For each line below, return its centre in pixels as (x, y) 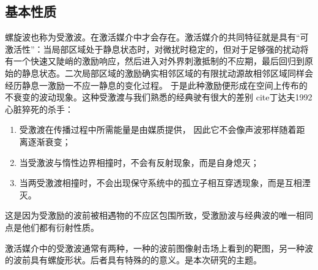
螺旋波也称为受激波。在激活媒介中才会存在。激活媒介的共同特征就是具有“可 (157, 37)
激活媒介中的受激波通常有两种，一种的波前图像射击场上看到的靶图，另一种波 (159, 248)
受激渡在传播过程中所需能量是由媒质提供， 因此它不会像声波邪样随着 (158, 129)
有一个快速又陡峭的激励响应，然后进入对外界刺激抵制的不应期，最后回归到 (155, 61)
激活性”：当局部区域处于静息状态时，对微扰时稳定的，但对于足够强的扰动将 (157, 49)
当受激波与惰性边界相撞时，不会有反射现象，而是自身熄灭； (139, 162)
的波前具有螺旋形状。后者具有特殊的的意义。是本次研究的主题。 (133, 260)
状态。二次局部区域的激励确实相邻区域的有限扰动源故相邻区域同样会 (176, 73)
